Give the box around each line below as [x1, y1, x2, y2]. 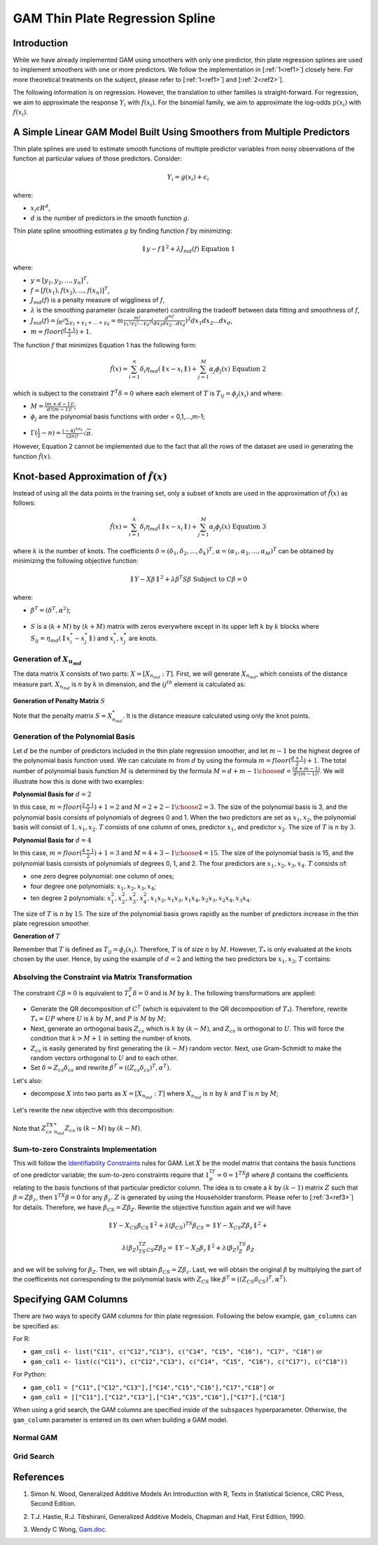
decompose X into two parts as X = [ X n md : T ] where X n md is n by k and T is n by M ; [30, 1089, 279, 1101]
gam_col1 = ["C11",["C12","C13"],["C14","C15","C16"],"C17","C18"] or [30, 1383, 275, 1391]
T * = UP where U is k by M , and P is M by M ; [30, 1014, 166, 1025]
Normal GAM [13, 1433, 58, 1443]
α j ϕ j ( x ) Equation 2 [209, 365, 267, 374]
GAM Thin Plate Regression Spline [13, 11, 216, 26]
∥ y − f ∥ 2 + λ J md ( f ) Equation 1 [142, 244, 236, 255]
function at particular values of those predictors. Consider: [13, 154, 182, 163]
